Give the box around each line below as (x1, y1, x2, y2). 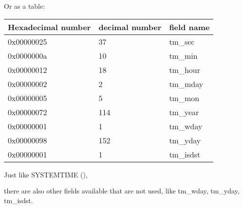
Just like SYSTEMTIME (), (4, 169, 88, 179)
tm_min (169, 50, 198, 61)
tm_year (169, 106, 199, 118)
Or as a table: (4, 1, 45, 11)
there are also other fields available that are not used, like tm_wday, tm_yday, (4, 186, 240, 196)
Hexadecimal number (8, 21, 91, 33)
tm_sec (169, 35, 195, 47)
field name (169, 21, 210, 33)
